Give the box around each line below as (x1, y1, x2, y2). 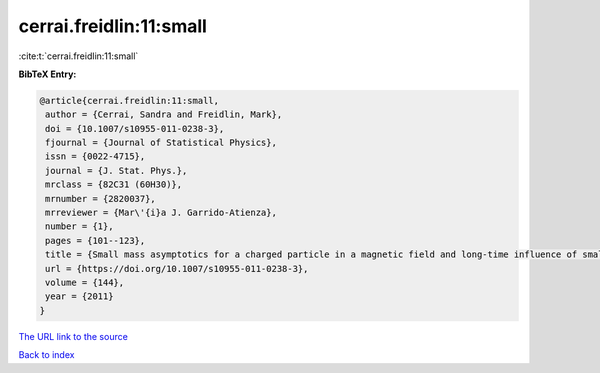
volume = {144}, (45, 277, 125, 288)
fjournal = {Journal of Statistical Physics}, (45, 137, 277, 149)
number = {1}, (45, 221, 114, 232)
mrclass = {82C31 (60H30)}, (45, 179, 183, 190)
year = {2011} (45, 291, 114, 302)
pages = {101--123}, (45, 235, 146, 246)
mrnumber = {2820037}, (45, 193, 157, 204)
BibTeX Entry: (18, 68, 77, 80)
